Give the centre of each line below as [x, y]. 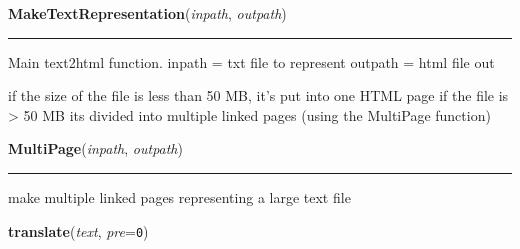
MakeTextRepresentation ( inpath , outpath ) [147, 13]
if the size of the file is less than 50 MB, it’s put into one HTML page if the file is [258, 95]
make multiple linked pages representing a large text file [179, 196]
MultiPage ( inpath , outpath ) [95, 148]
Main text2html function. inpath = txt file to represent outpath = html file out [251, 61]
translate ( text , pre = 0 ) [78, 230]
